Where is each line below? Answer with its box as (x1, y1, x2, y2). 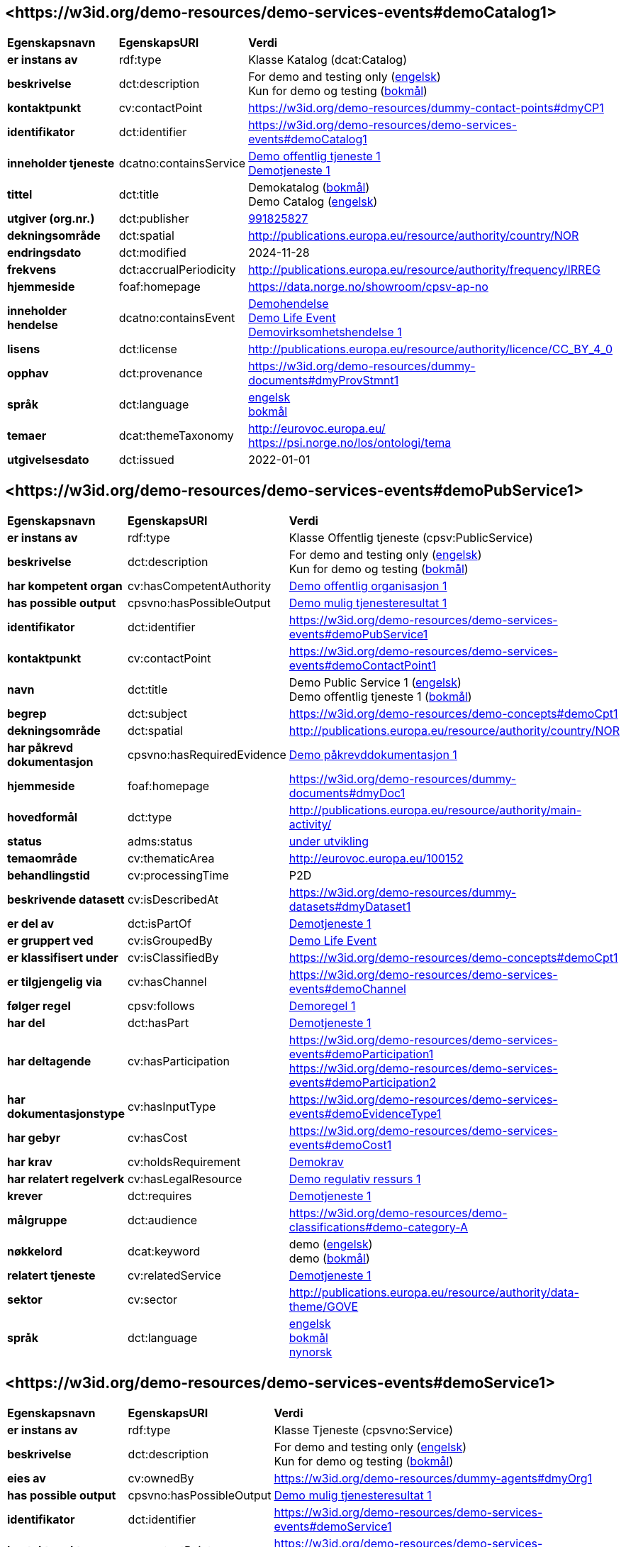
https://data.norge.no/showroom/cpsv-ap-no (248, 279, 488, 294)
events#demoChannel (289, 982, 406, 997)
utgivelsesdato (7, 453, 89, 467)
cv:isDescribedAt (127, 892, 219, 907)
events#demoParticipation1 (289, 1047, 434, 1062)
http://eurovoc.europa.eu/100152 (289, 851, 464, 866)
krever (7, 1189, 43, 1204)
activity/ (289, 817, 332, 832)
